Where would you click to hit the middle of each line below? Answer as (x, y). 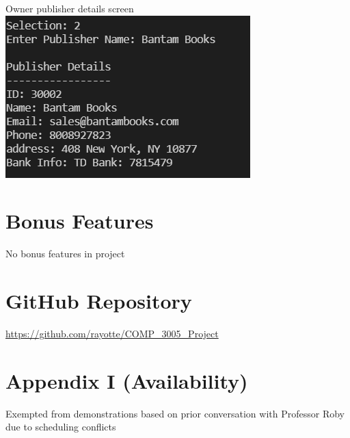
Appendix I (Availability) (127, 380)
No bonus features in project (65, 254)
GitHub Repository (99, 301)
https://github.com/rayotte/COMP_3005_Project (112, 334)
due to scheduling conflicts (61, 427)
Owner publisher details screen (70, 8)
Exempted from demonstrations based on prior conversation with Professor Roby (175, 413)
